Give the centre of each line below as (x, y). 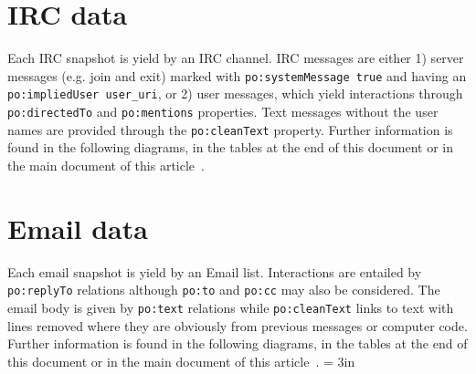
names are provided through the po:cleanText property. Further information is (230, 129)
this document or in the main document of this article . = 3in (181, 361)
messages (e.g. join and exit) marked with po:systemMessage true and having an (237, 75)
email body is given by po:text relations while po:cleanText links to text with (231, 307)
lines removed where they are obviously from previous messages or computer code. (238, 325)
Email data (78, 228)
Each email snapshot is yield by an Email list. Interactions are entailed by (215, 271)
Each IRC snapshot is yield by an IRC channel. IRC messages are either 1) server (236, 58)
